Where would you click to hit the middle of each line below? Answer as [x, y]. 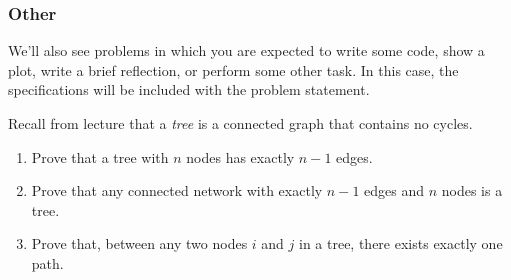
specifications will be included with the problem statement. [189, 89]
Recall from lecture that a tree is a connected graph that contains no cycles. [240, 123]
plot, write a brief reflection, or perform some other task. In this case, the [233, 69]
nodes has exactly [240, 156]
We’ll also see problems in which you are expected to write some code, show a [246, 50]
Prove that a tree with [100, 156]
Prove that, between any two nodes [139, 243]
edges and [394, 190]
